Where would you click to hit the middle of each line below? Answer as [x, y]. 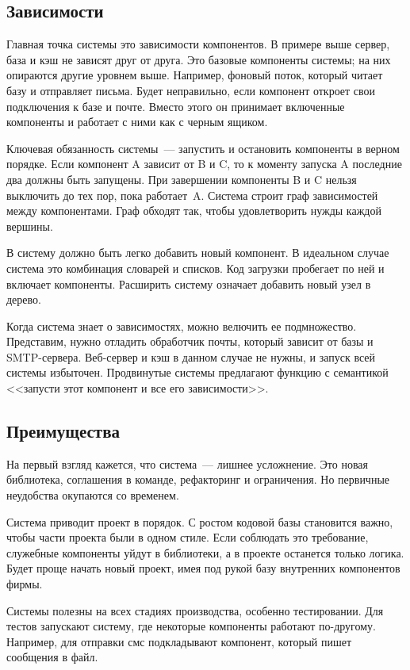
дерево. [24, 299]
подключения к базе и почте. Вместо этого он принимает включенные [176, 106]
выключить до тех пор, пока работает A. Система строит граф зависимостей [192, 195]
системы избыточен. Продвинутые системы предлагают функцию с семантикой [197, 372]
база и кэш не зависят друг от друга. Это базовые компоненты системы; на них [199, 59]
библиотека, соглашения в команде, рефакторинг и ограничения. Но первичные [198, 479]
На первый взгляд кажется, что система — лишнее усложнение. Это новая [188, 463]
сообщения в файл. [52, 657]
